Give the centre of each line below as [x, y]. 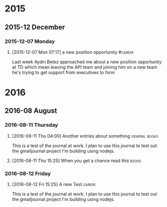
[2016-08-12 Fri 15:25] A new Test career [53, 185]
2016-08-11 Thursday [31, 125]
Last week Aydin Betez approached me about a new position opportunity [87, 62]
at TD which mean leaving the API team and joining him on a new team [84, 67]
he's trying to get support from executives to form [63, 72]
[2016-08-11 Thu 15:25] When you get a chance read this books [76, 161]
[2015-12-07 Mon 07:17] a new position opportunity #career [72, 52]
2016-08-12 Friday [28, 174]
